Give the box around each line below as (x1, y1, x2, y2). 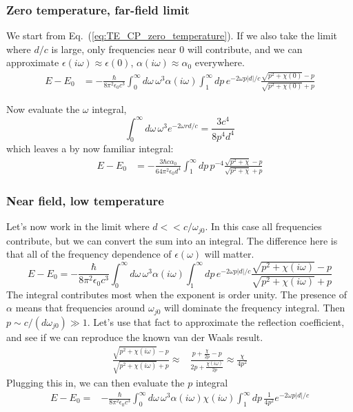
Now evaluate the (6, 102, 80, 116)
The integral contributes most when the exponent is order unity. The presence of (6, 287, 347, 301)
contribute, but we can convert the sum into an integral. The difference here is (6, 233, 338, 247)
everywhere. (194, 55, 245, 70)
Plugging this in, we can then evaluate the (6, 375, 185, 389)
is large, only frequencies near (51, 41, 176, 56)
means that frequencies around (15, 300, 145, 315)
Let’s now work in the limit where (6, 219, 150, 234)
